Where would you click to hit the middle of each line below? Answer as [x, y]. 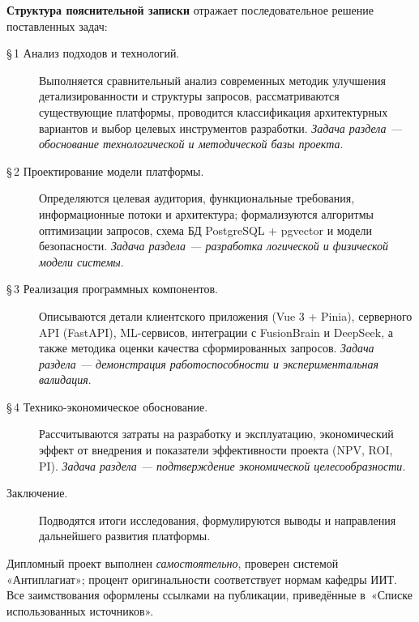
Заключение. [37, 493]
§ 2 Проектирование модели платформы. [105, 170]
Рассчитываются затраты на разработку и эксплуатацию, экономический [216, 434]
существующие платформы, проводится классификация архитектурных [214, 111]
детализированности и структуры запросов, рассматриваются [189, 96]
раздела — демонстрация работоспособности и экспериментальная [209, 363]
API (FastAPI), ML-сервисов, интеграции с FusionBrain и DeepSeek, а [216, 332]
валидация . [65, 379]
